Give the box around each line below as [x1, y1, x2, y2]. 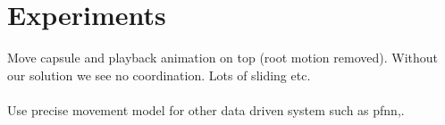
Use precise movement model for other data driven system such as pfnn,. [7, 100, 405, 119]
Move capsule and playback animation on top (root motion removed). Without [7, 48, 439, 67]
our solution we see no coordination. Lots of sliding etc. [7, 65, 311, 84]
